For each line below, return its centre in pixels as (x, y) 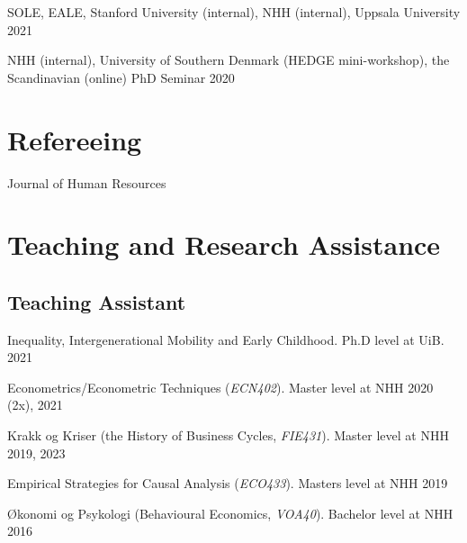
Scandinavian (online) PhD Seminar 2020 (121, 77)
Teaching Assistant (97, 301)
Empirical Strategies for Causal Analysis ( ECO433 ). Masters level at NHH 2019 (228, 483)
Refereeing (75, 139)
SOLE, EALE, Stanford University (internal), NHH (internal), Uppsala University (234, 12)
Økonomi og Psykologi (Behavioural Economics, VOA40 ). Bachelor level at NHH (230, 513)
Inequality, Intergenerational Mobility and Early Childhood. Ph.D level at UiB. (226, 339)
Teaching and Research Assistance (224, 244)
